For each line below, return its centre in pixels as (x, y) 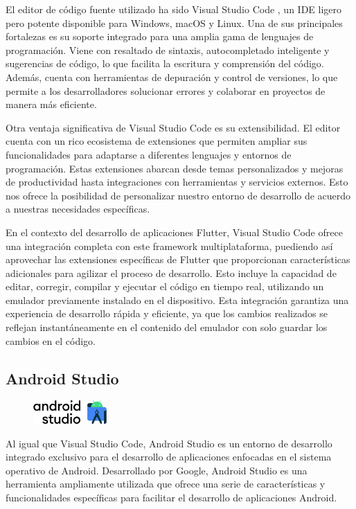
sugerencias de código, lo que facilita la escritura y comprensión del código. (165, 63)
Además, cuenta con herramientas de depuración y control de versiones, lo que (172, 77)
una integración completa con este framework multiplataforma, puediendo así (169, 245)
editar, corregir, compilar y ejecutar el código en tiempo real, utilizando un (165, 286)
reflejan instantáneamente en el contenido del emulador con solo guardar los (167, 327)
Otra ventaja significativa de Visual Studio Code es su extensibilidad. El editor (173, 127)
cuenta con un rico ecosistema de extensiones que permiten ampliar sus (157, 141)
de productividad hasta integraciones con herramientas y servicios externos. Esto (177, 182)
